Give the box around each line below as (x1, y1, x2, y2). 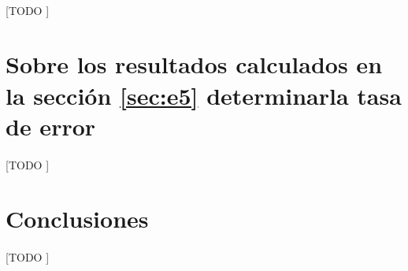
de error (6, 110, 96, 142)
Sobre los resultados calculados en (6, 48, 383, 80)
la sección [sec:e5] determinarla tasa (6, 79, 402, 111)
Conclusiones (6, 202, 149, 235)
